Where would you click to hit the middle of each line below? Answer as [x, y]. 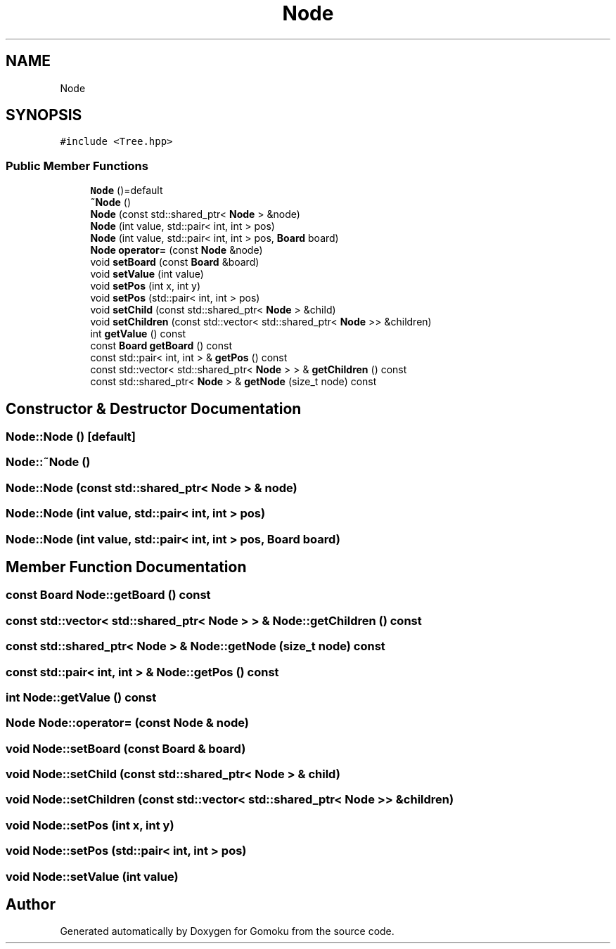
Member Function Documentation [126, 567]
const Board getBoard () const [161, 346]
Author [31, 904]
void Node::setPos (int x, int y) [90, 825]
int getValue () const [138, 334]
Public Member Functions [77, 166]
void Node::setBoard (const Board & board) [126, 748]
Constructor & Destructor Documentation [154, 408]
